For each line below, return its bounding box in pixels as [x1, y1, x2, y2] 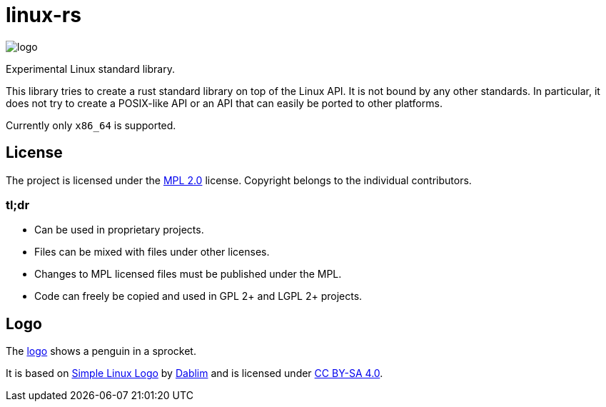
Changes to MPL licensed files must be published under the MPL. [34, 268, 342, 281]
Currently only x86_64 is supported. [6, 119, 176, 131]
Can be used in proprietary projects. [34, 223, 204, 236]
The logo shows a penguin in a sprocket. [6, 345, 196, 358]
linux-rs [6, 3, 81, 27]
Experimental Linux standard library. [6, 62, 175, 75]
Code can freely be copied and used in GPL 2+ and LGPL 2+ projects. [34, 290, 363, 303]
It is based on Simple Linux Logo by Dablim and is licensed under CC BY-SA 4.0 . [6, 367, 383, 380]
